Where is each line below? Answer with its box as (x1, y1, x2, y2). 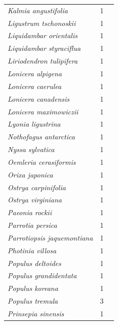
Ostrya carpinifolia (8, 182, 66, 192)
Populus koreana (8, 283, 58, 293)
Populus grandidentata (8, 270, 77, 281)
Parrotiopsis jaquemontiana (8, 232, 93, 243)
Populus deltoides (8, 257, 61, 268)
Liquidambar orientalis (8, 30, 77, 41)
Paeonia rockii (8, 207, 52, 218)
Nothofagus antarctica (8, 131, 75, 142)
